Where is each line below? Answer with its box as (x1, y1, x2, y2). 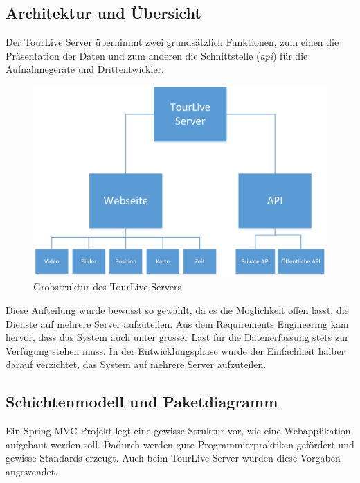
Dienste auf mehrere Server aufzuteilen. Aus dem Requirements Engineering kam (6, 316, 349, 331)
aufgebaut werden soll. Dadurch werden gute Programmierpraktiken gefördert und (6, 437, 354, 451)
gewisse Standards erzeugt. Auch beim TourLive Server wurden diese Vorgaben (6, 450, 341, 465)
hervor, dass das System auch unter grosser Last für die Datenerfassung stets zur (6, 330, 349, 344)
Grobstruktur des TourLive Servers (33, 279, 181, 294)
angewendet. (6, 464, 58, 478)
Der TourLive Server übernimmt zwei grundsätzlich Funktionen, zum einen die (6, 35, 339, 49)
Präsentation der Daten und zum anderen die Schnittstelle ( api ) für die (6, 48, 308, 62)
